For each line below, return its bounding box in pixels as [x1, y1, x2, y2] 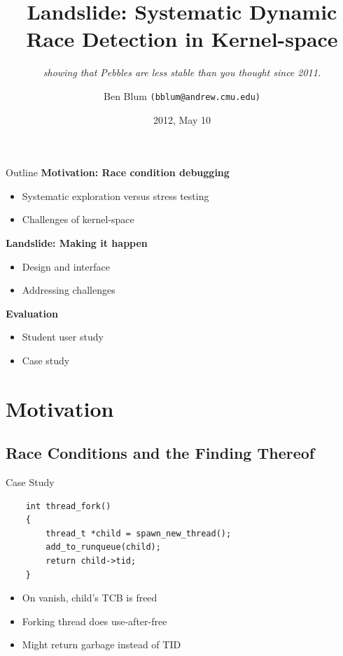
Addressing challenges [22, 283, 115, 297]
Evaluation [6, 306, 58, 320]
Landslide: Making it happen [6, 235, 148, 250]
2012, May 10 [153, 112, 211, 127]
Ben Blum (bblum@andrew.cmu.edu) [104, 88, 260, 103]
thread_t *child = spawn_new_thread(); [45, 528, 232, 539]
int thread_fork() [25, 501, 111, 511]
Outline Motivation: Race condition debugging [6, 165, 230, 180]
